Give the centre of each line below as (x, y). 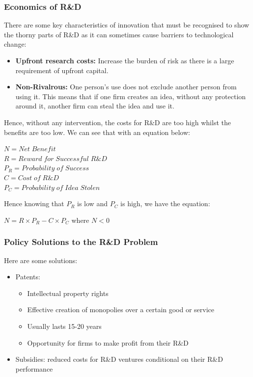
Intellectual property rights (68, 293)
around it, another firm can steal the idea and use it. (95, 106)
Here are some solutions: (41, 260)
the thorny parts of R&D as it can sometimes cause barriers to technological (119, 34)
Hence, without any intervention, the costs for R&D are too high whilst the (117, 122)
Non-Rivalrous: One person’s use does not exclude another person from (126, 87)
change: (15, 44)
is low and (92, 203)
